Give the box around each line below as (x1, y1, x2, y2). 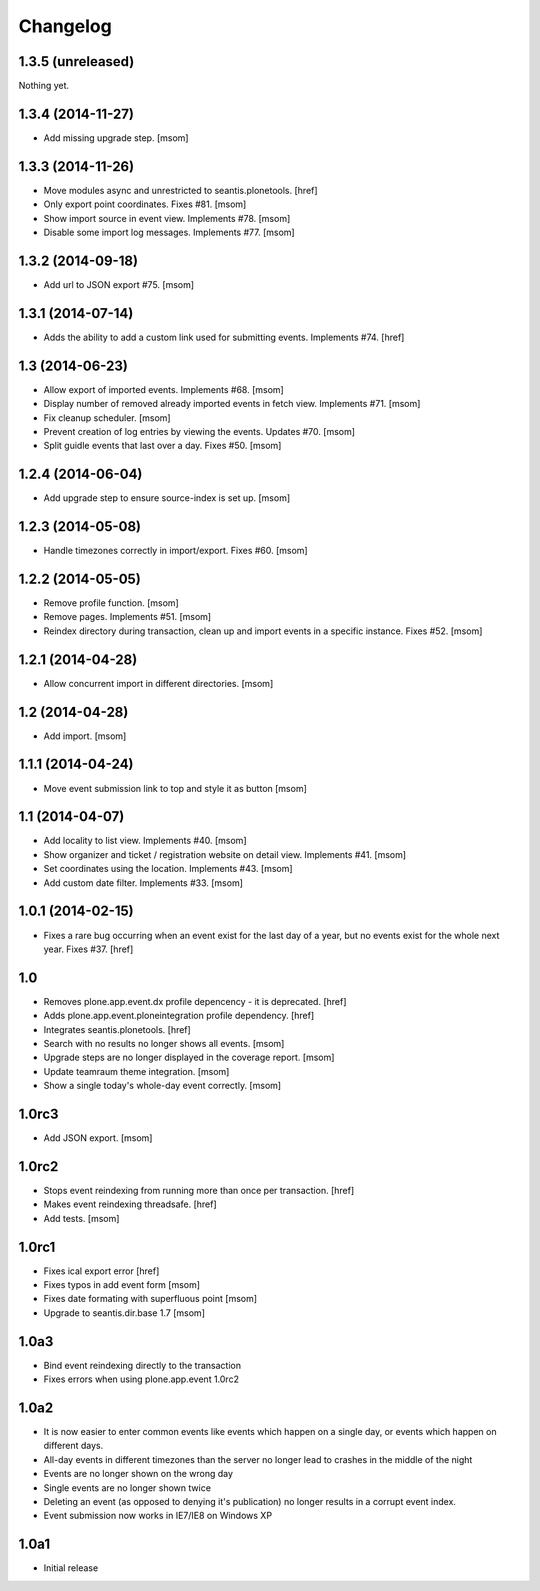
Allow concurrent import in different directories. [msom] (43, 677, 274, 689)
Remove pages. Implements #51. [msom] (43, 611, 212, 623)
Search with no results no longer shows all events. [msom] (43, 1038, 285, 1049)
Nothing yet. (18, 80, 70, 92)
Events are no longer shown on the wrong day (43, 1468, 234, 1480)
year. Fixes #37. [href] (43, 943, 134, 955)
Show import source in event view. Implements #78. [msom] (43, 212, 291, 224)
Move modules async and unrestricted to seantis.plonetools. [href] (43, 184, 319, 196)
